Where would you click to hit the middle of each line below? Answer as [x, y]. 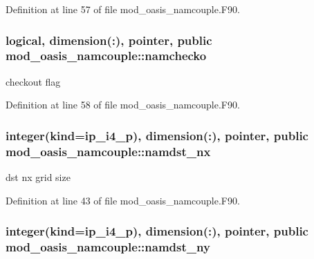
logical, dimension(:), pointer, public [109, 40]
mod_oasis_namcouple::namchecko [106, 56]
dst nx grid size [38, 177]
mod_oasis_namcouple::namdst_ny [108, 247]
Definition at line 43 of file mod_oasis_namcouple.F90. [123, 200]
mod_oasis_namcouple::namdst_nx [108, 151]
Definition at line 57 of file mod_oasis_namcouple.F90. [123, 9]
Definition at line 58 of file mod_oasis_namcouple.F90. [123, 105]
